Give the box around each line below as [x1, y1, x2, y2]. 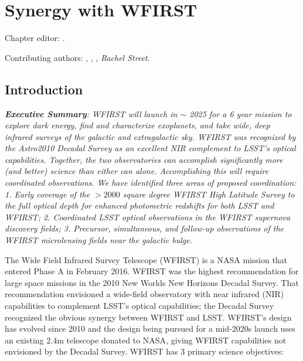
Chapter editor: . [5, 32, 65, 44]
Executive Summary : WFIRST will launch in [5, 107, 178, 120]
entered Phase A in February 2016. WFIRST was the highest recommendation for [5, 265, 299, 277]
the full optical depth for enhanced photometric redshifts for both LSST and [5, 199, 274, 212]
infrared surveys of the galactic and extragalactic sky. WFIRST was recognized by [5, 130, 296, 142]
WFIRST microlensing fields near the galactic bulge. [5, 234, 193, 246]
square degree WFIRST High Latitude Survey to [122, 188, 295, 200]
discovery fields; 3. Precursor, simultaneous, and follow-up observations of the [5, 222, 284, 234]
